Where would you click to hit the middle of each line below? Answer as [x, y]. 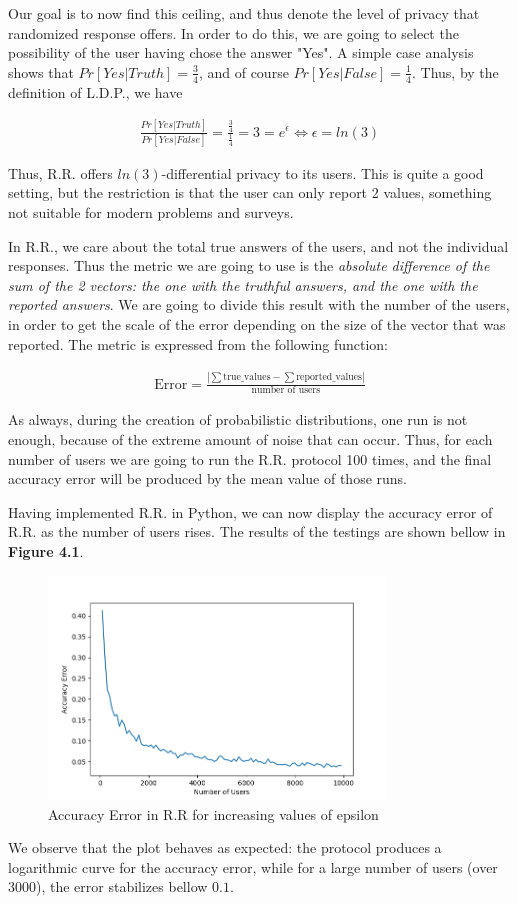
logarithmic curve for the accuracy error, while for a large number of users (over [253, 866]
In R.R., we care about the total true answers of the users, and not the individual [258, 245]
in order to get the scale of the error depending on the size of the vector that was [257, 324]
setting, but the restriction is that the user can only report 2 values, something [250, 192]
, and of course [243, 71]
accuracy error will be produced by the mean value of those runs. [207, 478]
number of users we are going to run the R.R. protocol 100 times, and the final [250, 458]
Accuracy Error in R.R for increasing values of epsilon [213, 813]
